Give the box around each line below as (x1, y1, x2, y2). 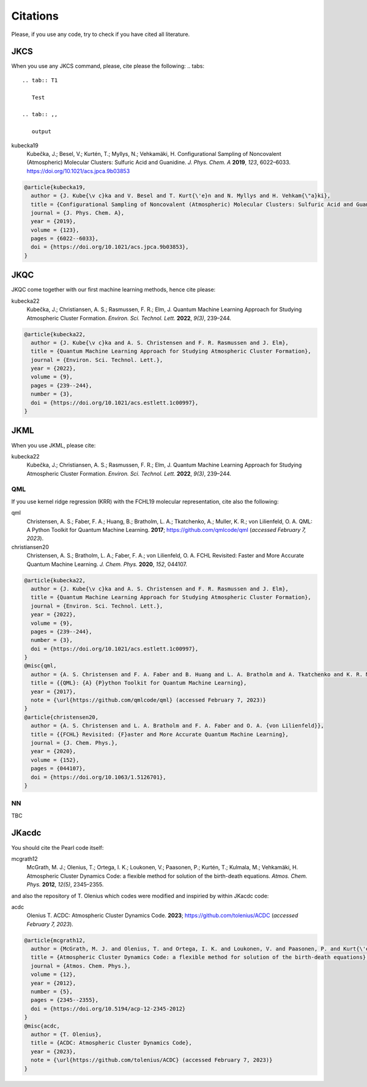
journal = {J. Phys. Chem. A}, (31, 209, 125, 216)
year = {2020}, (31, 748, 76, 755)
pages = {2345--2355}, (31, 997, 99, 1004)
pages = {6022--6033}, (31, 235, 99, 242)
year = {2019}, (31, 218, 76, 225)
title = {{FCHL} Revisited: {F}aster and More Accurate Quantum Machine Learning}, (31, 731, 289, 738)
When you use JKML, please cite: (11, 441, 96, 449)
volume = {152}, (31, 756, 80, 764)
